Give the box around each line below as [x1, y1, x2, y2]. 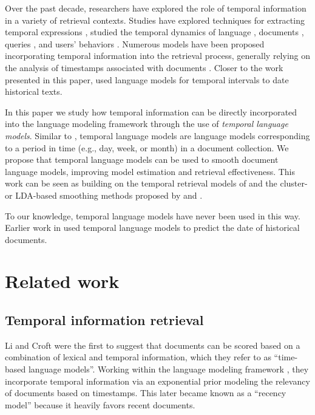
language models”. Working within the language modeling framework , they [28, 363, 309, 376]
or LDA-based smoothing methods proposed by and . [5, 188, 203, 201]
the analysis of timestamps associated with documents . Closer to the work [5, 61, 283, 74]
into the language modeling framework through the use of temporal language [5, 117, 288, 130]
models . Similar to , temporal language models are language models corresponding [5, 129, 310, 142]
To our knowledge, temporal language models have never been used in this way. [5, 209, 300, 222]
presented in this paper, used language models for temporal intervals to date [5, 73, 289, 86]
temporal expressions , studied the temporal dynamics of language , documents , [5, 26, 304, 38]
